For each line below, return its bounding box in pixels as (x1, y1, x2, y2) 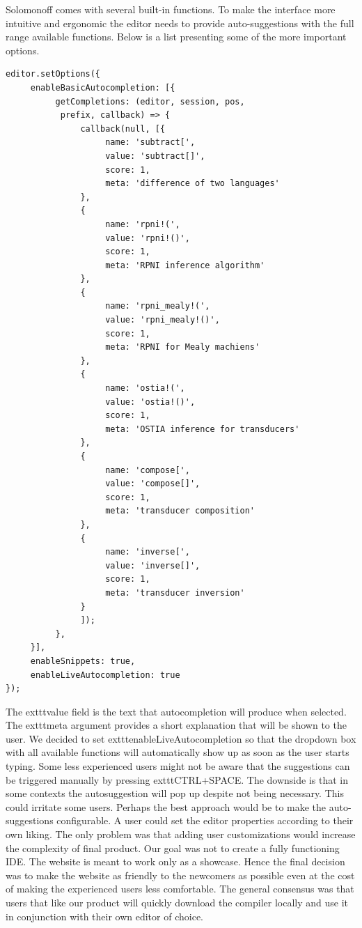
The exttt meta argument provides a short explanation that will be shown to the (6, 718, 347, 732)
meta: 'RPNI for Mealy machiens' (105, 342, 260, 353)
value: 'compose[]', (105, 479, 200, 489)
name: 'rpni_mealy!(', (105, 301, 210, 311)
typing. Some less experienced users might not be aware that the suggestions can (6, 759, 350, 773)
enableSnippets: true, (30, 656, 136, 666)
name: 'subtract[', (105, 137, 196, 148)
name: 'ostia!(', (105, 383, 185, 394)
